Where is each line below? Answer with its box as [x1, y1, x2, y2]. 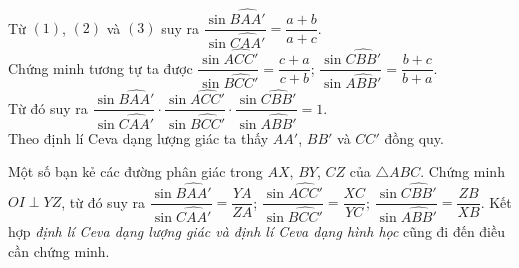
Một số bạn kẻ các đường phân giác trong [8, 161, 263, 182]
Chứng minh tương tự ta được [8, 57, 193, 78]
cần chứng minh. [8, 240, 110, 261]
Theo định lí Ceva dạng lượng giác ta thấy [8, 127, 269, 148]
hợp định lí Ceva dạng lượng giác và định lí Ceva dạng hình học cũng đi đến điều [8, 221, 506, 242]
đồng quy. [384, 127, 444, 148]
